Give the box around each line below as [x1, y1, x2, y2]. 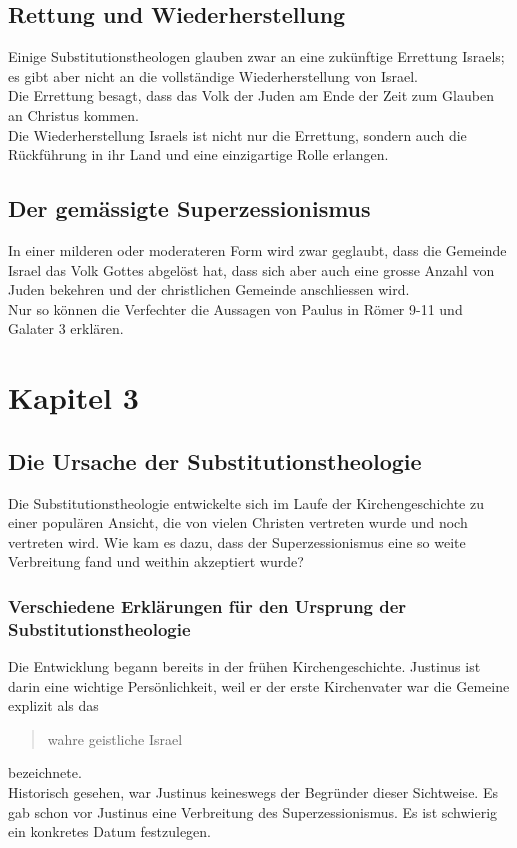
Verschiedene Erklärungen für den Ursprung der [8, 593, 407, 618]
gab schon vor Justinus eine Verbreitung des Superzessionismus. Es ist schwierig [8, 801, 498, 822]
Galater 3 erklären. [8, 318, 124, 339]
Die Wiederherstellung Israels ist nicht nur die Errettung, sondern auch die [8, 124, 467, 145]
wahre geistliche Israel [47, 728, 183, 749]
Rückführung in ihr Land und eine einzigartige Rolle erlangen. [8, 144, 389, 165]
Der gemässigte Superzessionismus [8, 193, 371, 224]
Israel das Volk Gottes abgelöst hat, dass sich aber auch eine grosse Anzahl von [8, 259, 495, 280]
